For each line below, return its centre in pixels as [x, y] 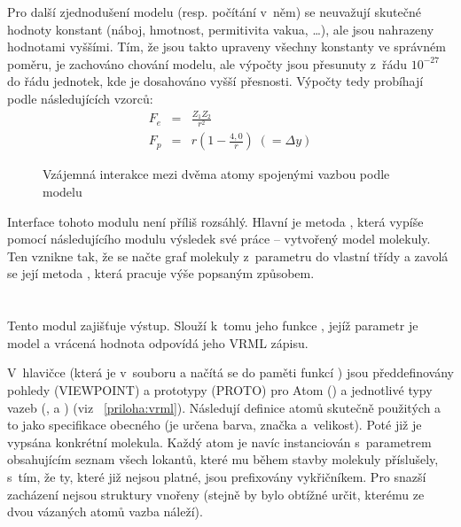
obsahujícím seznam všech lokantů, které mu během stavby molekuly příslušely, [223, 459]
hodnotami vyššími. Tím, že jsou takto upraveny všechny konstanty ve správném [227, 46]
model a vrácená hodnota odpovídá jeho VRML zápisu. [158, 342]
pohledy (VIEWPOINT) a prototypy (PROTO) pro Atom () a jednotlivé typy [220, 390]
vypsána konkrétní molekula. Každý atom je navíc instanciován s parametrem [219, 442]
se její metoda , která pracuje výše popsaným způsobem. [161, 273]
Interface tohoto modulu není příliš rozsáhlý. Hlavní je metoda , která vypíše [215, 221]
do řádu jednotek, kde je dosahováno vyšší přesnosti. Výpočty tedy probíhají [215, 81]
